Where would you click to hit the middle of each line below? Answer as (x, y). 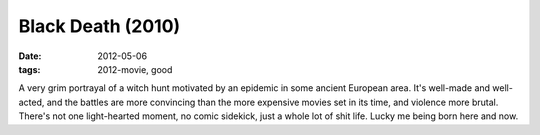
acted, (31, 102)
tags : (29, 69)
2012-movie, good (135, 69)
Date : (30, 56)
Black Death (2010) (99, 26)
